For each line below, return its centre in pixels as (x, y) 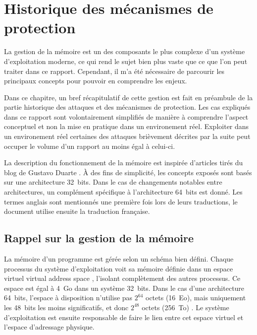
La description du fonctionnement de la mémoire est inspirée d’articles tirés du (124, 163)
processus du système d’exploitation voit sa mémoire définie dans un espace (119, 268)
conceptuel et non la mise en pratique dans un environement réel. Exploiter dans (127, 126)
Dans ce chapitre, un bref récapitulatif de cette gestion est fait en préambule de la (128, 97)
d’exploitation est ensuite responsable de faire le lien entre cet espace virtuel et (124, 317)
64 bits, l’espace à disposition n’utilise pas (68, 298)
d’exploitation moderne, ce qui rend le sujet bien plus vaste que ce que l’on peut (126, 61)
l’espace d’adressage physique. (49, 327)
